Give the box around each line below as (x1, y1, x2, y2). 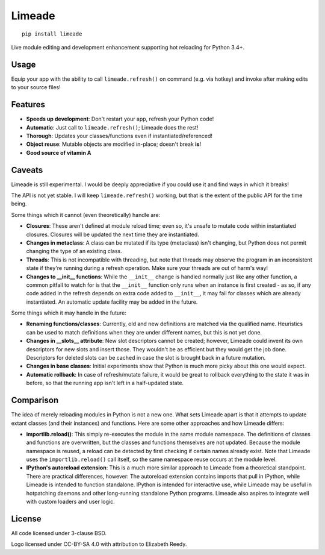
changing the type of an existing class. (26, 248, 123, 255)
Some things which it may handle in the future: (11, 309, 126, 316)
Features (11, 99, 45, 110)
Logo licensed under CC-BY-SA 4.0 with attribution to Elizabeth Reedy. (11, 541, 187, 548)
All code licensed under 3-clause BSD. (11, 529, 107, 536)
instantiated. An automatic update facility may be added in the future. (26, 298, 198, 306)
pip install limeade (22, 30, 82, 37)
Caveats (11, 165, 43, 175)
